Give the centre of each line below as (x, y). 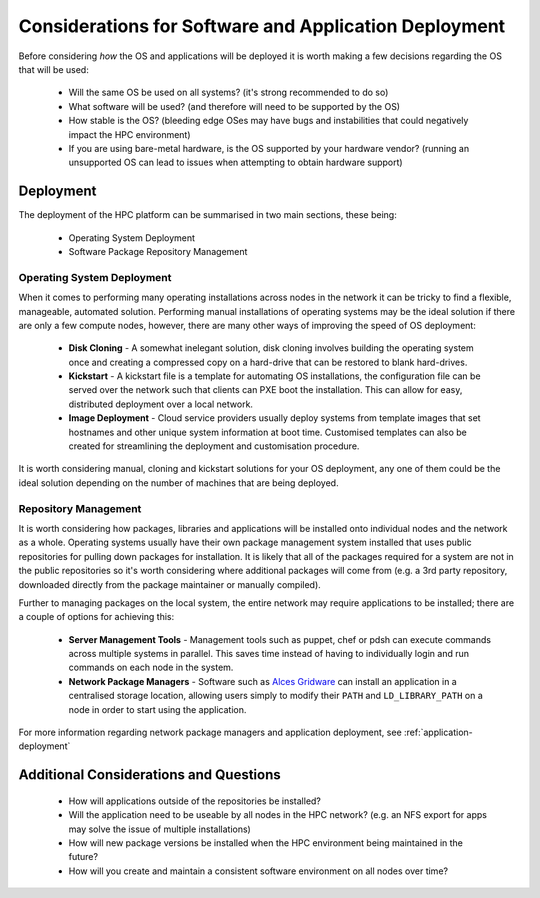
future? (83, 857)
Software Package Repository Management (158, 251)
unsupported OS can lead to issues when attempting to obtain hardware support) (236, 162)
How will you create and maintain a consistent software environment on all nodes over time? (258, 871)
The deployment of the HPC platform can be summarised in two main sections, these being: (207, 215)
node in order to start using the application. (157, 709)
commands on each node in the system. (151, 667)
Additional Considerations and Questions (149, 775)
